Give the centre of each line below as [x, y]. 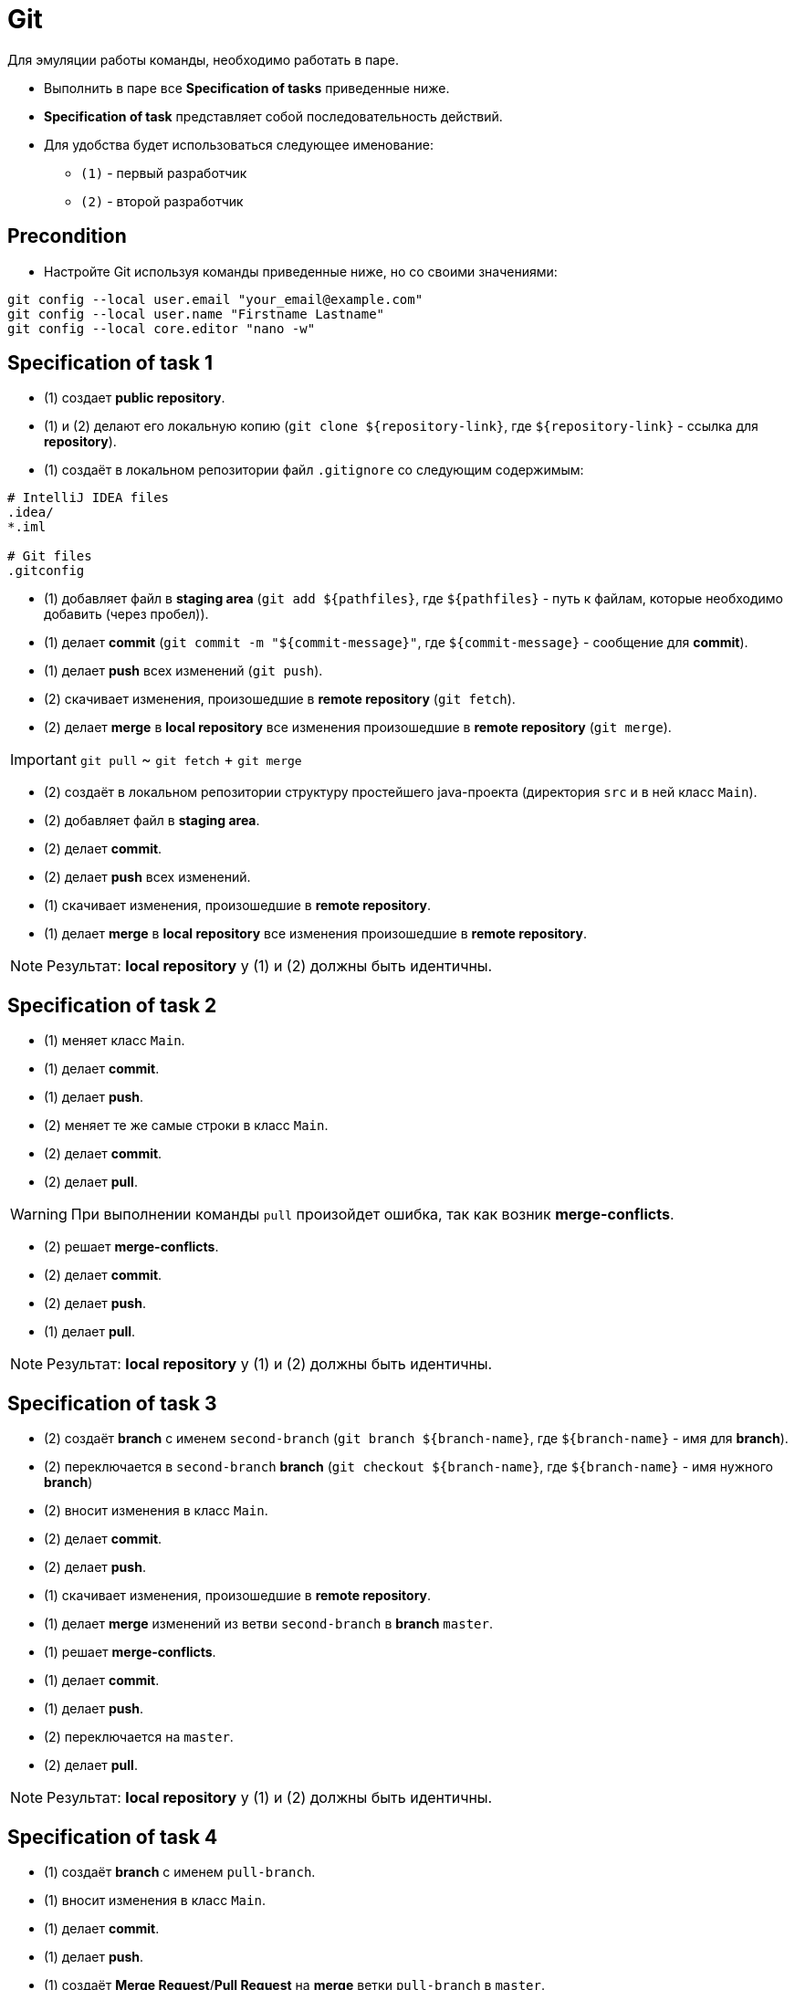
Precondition [67, 236]
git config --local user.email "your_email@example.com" [215, 299]
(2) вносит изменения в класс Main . [156, 1511]
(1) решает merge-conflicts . [130, 1652]
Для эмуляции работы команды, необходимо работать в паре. [203, 59]
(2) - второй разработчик [162, 201]
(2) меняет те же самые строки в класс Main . [186, 1126]
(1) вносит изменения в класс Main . [155, 1900]
